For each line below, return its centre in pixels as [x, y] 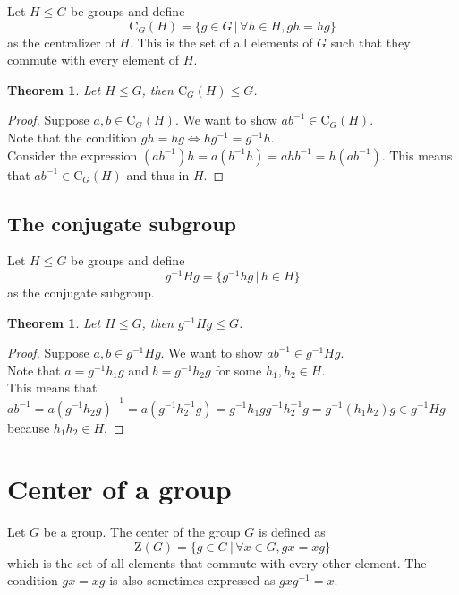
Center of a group [119, 489]
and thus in [158, 174]
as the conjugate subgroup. [81, 293]
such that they [370, 42]
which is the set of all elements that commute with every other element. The [217, 562]
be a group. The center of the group [142, 532]
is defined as [292, 532]
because [29, 427]
